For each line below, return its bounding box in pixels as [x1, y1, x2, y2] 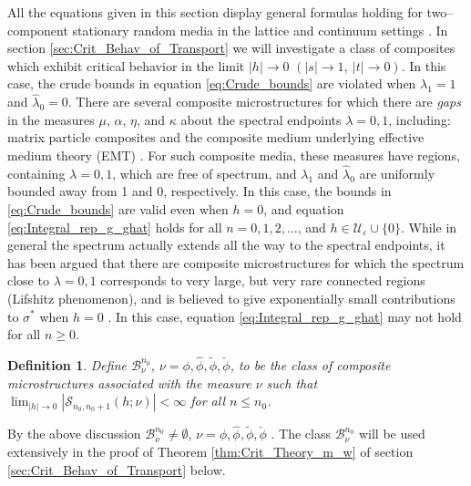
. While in [400, 217, 457, 236]
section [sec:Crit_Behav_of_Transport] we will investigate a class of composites [7, 38, 456, 57]
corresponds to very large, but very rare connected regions [100, 271, 425, 290]
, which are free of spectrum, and [112, 163, 297, 182]
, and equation [263, 199, 344, 218]
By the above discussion [7, 424, 141, 443]
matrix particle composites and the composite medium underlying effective [7, 128, 425, 147]
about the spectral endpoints [180, 109, 342, 129]
